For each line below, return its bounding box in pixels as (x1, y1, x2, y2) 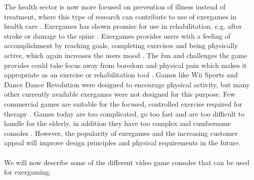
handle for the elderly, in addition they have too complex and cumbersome (4, 118, 231, 128)
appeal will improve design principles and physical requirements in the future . (4, 137, 241, 148)
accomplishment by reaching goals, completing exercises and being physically (4, 40, 238, 51)
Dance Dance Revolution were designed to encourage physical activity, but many (4, 79, 250, 89)
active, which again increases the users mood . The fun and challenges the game (4, 50, 248, 60)
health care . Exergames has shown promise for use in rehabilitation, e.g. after (4, 21, 242, 31)
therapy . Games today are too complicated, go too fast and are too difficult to (4, 108, 245, 119)
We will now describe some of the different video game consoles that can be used (4, 157, 250, 167)
